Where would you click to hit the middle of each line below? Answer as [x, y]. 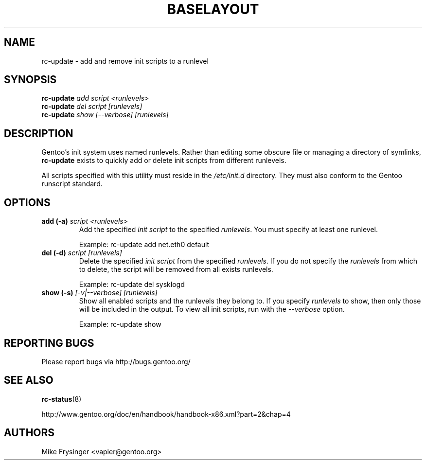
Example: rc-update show [120, 324]
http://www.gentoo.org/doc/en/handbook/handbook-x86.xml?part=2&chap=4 [166, 414]
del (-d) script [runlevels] [82, 253]
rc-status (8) [62, 399]
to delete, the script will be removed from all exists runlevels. [176, 269]
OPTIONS [27, 202]
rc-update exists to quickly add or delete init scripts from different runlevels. [164, 161]
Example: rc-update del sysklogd [132, 285]
